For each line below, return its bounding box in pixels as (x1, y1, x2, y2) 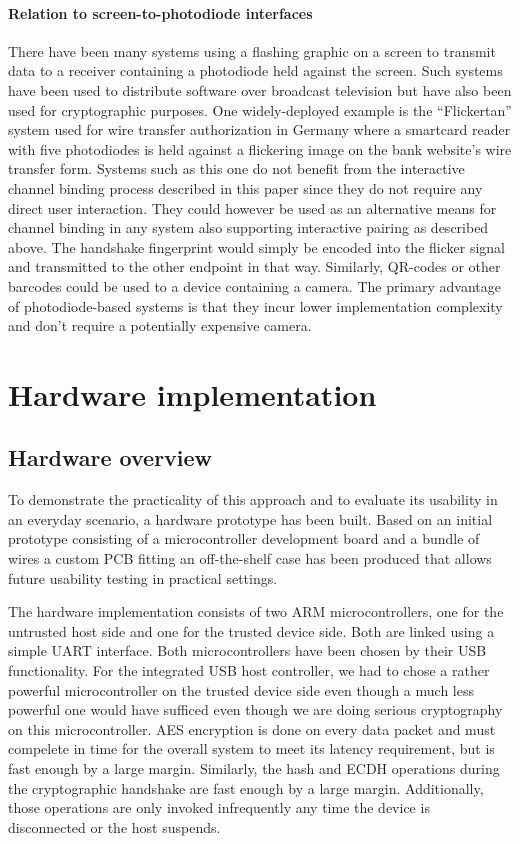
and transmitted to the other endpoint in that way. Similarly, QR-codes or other (8, 256, 501, 277)
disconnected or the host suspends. (8, 816, 221, 837)
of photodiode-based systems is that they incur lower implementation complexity (8, 295, 503, 316)
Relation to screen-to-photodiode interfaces (8, 2, 313, 23)
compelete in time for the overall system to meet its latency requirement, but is (8, 738, 495, 759)
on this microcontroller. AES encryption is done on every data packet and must (8, 718, 496, 739)
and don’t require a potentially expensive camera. (8, 315, 312, 336)
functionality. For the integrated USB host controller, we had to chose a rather (8, 660, 490, 681)
